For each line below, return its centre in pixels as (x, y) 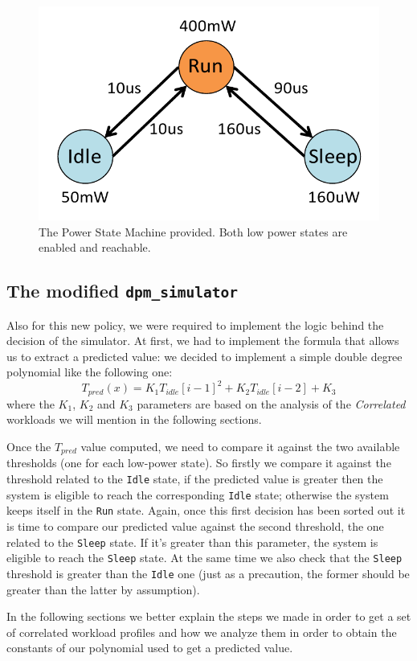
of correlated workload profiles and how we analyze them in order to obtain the (202, 632)
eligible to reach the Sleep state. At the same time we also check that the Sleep (204, 558)
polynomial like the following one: (90, 372)
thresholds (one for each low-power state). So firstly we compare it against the (199, 463)
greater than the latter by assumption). (103, 589)
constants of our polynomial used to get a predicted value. (150, 648)
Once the (29, 447)
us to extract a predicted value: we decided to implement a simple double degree (204, 356)
